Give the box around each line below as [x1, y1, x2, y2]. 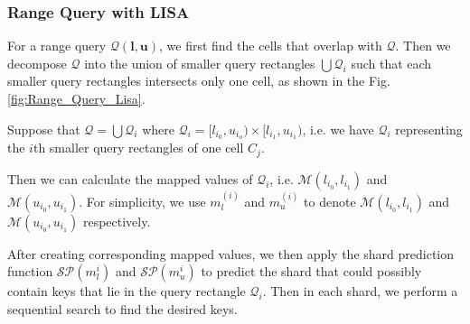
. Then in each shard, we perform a [262, 282, 458, 301]
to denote [304, 191, 356, 210]
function [7, 262, 53, 281]
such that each [351, 53, 432, 72]
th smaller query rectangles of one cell [33, 138, 244, 157]
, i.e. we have [302, 119, 374, 138]
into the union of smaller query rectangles [84, 53, 315, 72]
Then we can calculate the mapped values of [7, 169, 253, 188]
